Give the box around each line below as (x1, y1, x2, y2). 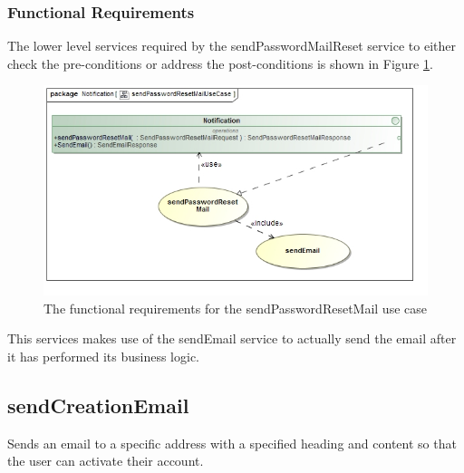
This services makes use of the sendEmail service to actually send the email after (7, 329, 457, 348)
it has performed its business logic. (7, 346, 200, 365)
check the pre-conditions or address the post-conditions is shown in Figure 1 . (7, 53, 433, 72)
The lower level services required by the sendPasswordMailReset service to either (7, 36, 457, 55)
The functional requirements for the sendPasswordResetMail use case (43, 298, 427, 317)
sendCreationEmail (7, 391, 189, 419)
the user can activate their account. (7, 451, 204, 470)
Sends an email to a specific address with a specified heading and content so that (7, 433, 457, 452)
